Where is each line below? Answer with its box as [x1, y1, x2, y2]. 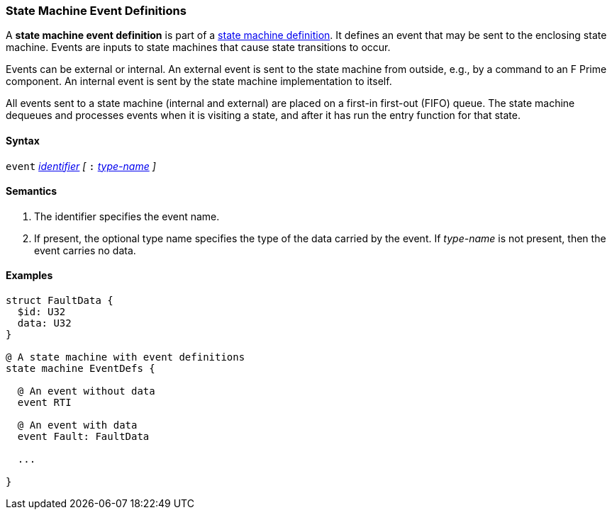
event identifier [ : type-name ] [6, 159, 156, 172]
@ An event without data [17, 385, 155, 397]
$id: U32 [17, 306, 66, 318]
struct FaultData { [6, 295, 113, 307]
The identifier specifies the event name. [34, 210, 220, 222]
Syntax [6, 134, 40, 147]
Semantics [6, 185, 57, 198]
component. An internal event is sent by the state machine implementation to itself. [6, 75, 392, 88]
